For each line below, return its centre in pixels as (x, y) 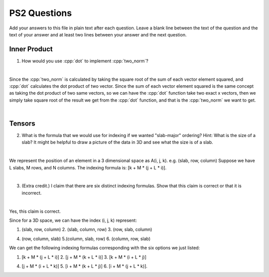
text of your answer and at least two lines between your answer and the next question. (98, 34)
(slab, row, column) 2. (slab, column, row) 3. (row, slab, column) (87, 230)
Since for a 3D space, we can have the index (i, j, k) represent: (73, 220)
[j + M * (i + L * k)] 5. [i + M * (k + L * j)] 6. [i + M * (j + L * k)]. (85, 266)
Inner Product (31, 49)
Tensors (22, 124)
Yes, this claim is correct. (35, 211)
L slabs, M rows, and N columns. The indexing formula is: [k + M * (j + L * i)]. (88, 167)
